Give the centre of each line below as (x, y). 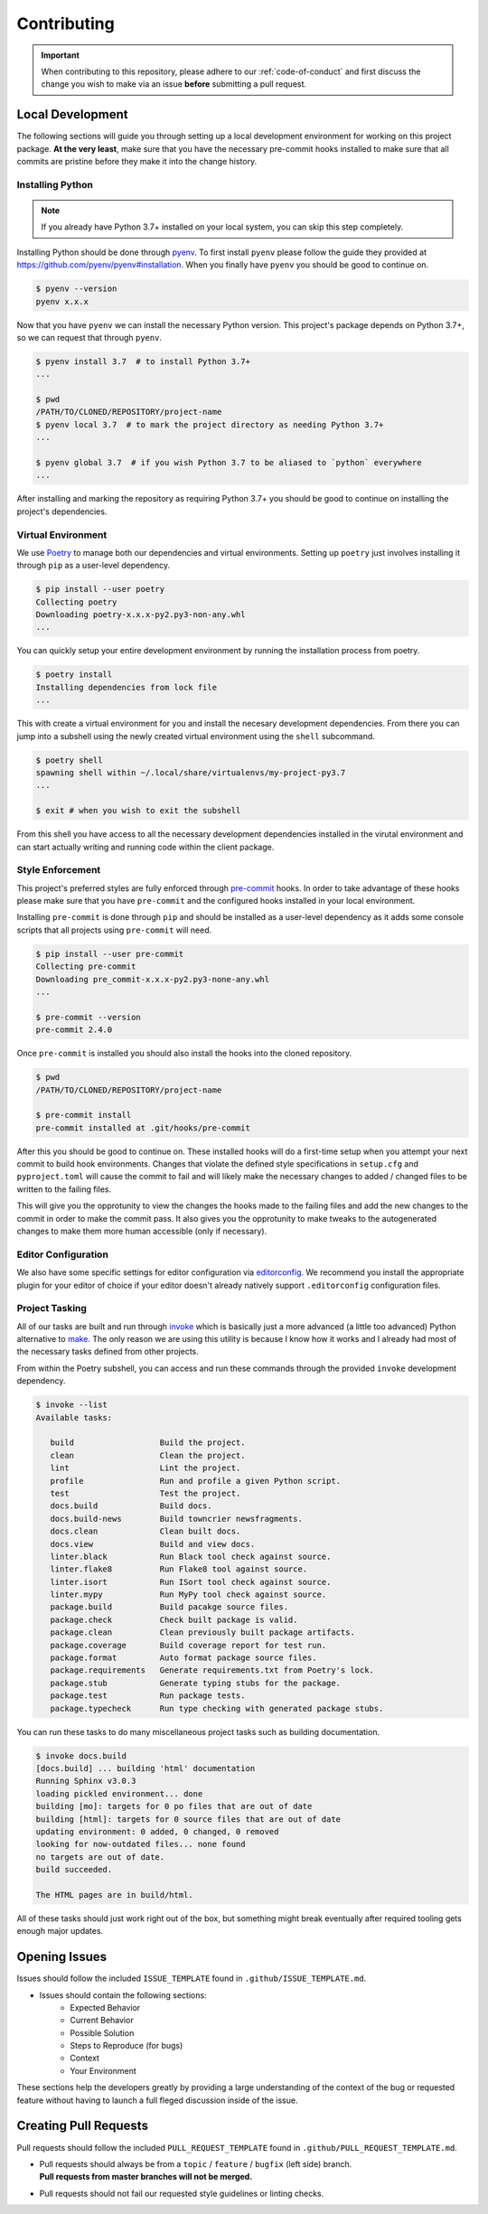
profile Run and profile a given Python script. (196, 1481)
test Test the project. (145, 1493)
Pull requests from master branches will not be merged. (146, 2177)
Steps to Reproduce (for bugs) (127, 2046)
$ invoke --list (72, 1405)
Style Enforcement (59, 870)
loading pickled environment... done (119, 1793)
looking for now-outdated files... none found (141, 1844)
